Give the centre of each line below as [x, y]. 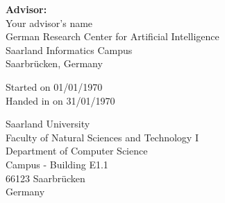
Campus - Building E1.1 [57, 164]
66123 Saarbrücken [45, 178]
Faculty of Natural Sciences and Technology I [102, 137]
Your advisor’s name [49, 23]
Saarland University [48, 124]
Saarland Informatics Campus [69, 50]
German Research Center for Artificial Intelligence [112, 36]
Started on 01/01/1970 [54, 86]
